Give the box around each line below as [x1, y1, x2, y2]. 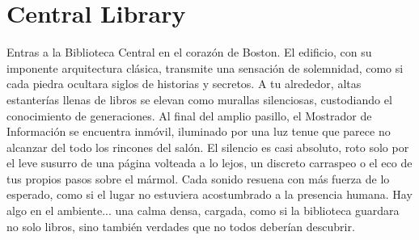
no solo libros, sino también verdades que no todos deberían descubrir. [6, 217, 355, 234]
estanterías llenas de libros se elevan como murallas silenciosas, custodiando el [6, 91, 392, 107]
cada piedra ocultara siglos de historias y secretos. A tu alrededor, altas [6, 75, 362, 92]
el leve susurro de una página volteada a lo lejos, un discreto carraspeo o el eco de [6, 154, 413, 171]
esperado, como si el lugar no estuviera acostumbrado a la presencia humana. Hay [6, 186, 413, 203]
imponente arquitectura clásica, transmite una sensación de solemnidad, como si [6, 59, 404, 76]
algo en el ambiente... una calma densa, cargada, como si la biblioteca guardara [6, 202, 400, 219]
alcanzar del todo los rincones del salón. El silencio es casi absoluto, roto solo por [6, 138, 409, 155]
